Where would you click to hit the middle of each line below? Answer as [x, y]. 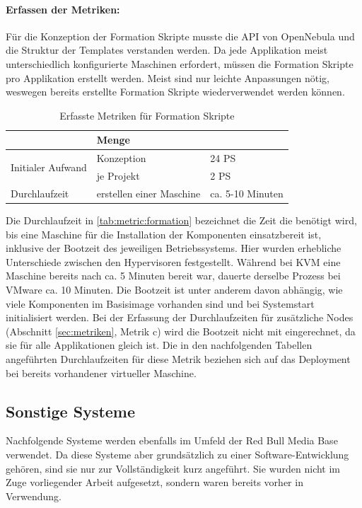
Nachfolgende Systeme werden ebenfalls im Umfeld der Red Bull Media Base [172, 440]
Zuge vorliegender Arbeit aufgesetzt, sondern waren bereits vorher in [154, 482]
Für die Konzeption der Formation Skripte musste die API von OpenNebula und [180, 36]
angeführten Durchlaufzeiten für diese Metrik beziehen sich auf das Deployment [178, 358]
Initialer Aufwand [49, 167]
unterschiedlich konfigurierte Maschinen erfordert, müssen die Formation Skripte [180, 63]
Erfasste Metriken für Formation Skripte [147, 115]
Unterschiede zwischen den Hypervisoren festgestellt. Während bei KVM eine [173, 261]
